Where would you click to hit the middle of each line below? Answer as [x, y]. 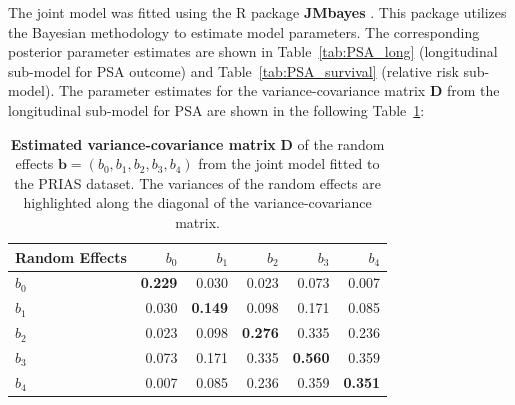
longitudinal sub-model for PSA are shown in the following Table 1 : [216, 109]
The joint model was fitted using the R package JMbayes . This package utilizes [257, 12]
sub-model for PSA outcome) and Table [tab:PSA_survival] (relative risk [233, 70]
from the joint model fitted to [289, 163]
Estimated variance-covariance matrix [143, 143]
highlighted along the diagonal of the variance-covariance [197, 202]
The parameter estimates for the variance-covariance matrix [242, 90]
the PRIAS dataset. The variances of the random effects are [197, 182]
